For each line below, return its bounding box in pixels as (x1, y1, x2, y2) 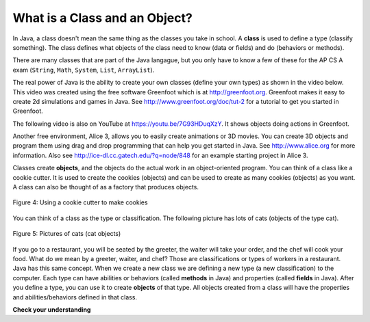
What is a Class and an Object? (12, 10, 193, 25)
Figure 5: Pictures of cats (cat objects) (12, 230, 121, 238)
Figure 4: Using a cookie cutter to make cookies (12, 198, 148, 206)
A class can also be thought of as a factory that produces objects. (12, 183, 199, 191)
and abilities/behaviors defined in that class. (12, 293, 137, 301)
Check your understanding (12, 305, 91, 314)
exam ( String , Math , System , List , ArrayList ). (12, 66, 155, 74)
